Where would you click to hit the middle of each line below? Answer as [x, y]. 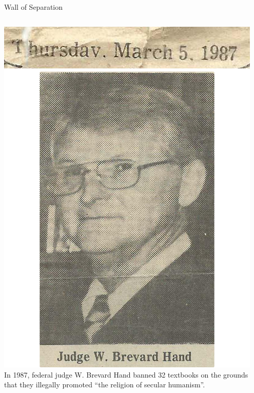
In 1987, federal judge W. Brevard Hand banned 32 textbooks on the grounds [126, 374]
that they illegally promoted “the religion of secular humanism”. [105, 385]
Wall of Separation [34, 7]
